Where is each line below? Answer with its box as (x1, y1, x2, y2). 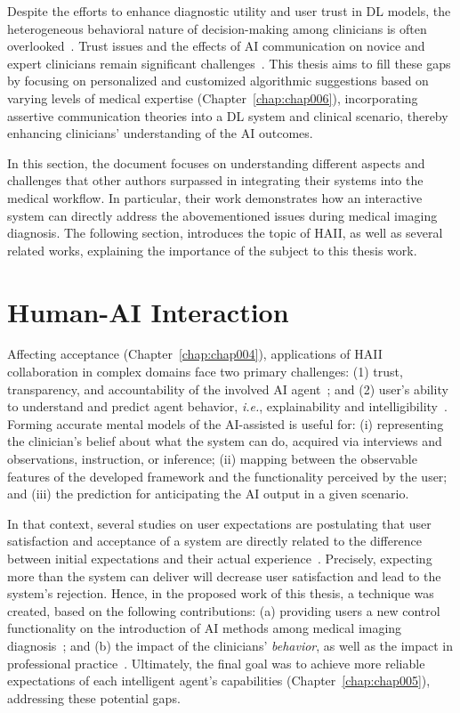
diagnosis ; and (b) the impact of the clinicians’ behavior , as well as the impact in (7, 636, 453, 654)
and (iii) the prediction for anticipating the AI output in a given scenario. (7, 484, 409, 503)
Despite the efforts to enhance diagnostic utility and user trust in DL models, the (7, 2, 451, 20)
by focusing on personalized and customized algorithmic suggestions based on (7, 71, 429, 90)
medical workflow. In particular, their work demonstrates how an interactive (7, 188, 423, 207)
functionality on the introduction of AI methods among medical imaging (7, 619, 402, 637)
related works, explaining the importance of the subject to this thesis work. (7, 240, 417, 259)
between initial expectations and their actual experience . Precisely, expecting (7, 548, 432, 567)
